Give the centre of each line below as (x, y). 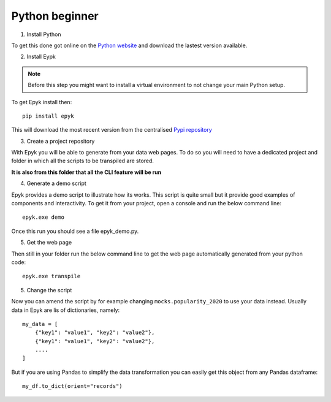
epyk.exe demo (43, 217)
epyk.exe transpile (51, 276)
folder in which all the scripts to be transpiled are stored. (83, 161)
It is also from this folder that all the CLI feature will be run (86, 172)
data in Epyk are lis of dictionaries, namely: (66, 310)
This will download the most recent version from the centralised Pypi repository (112, 130)
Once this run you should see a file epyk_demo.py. (75, 231)
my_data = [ (40, 324)
